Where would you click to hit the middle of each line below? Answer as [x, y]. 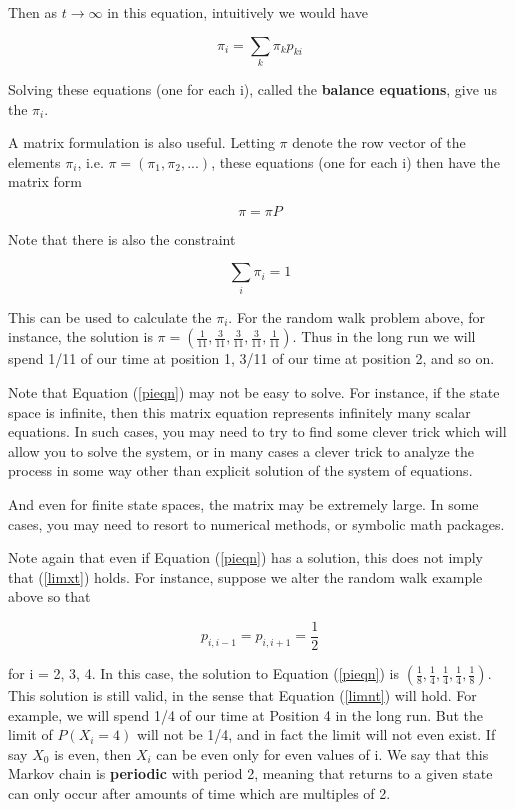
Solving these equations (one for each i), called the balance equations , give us [252, 88]
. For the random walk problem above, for [356, 316]
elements [34, 161]
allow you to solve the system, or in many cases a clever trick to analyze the [241, 450]
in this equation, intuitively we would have [237, 12]
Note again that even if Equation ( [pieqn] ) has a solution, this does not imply [245, 557]
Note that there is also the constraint [122, 238]
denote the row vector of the [379, 142]
